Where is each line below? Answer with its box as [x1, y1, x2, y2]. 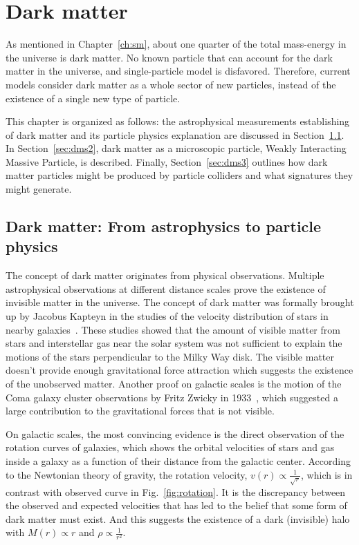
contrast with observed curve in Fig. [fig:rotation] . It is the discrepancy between [6, 484, 346, 499]
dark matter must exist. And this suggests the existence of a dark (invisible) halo [6, 511, 350, 526]
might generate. [6, 182, 72, 196]
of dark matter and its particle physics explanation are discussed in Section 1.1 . [6, 127, 344, 142]
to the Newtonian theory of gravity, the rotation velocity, [6, 467, 248, 481]
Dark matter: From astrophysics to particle [6, 216, 322, 237]
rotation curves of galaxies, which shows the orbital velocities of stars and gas [6, 440, 335, 455]
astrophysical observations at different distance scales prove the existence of [6, 281, 326, 296]
